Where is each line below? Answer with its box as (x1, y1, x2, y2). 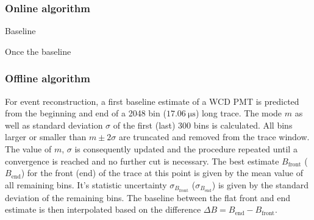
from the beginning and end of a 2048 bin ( (5, 107, 166, 119)
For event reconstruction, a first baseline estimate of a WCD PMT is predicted (5, 94, 299, 107)
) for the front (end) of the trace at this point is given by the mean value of (21, 166, 303, 179)
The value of (5, 143, 52, 155)
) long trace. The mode (195, 107, 282, 119)
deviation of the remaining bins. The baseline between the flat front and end (5, 191, 291, 204)
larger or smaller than (5, 130, 87, 143)
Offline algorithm (5, 71, 90, 86)
